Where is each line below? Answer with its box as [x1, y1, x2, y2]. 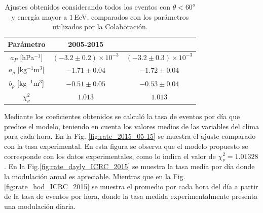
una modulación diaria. [4, 200, 76, 211]
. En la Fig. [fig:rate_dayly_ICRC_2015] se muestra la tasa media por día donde [4, 161, 255, 172]
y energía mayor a [11, 11, 67, 22]
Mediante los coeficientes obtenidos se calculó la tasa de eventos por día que [4, 111, 240, 122]
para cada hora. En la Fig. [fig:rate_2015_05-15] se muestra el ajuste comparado [4, 131, 256, 141]
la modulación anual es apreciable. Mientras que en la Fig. [4, 171, 185, 181]
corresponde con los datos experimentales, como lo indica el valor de [4, 150, 216, 161]
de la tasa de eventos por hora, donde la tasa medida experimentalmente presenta [4, 191, 258, 201]
